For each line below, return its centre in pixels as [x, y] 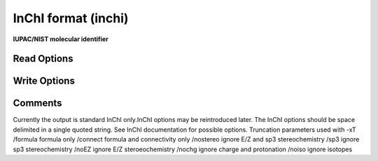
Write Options [44, 81]
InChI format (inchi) [71, 18]
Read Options [43, 59]
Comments [37, 103]
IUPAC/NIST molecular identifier [61, 39]
